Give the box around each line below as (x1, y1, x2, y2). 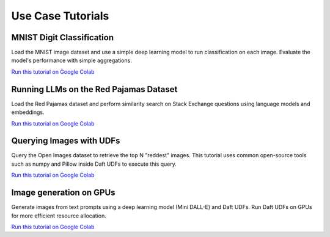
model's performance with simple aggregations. (11, 57, 133, 64)
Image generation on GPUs (11, 188, 116, 198)
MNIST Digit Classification (11, 32, 114, 43)
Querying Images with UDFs (11, 136, 120, 146)
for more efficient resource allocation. (11, 212, 106, 219)
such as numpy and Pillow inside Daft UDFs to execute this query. (11, 160, 177, 168)
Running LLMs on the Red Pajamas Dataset (11, 84, 178, 94)
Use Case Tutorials (11, 9, 109, 23)
